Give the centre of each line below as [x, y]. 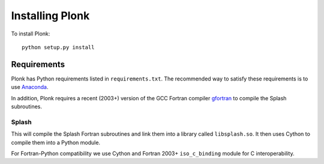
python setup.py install [58, 47]
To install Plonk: [31, 34]
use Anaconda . [30, 87]
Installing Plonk [50, 16]
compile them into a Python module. [56, 142]
